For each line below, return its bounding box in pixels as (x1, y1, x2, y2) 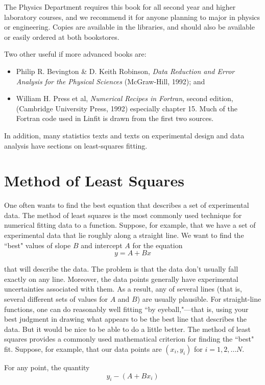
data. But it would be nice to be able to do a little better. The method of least (4, 323, 251, 334)
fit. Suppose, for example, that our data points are (4, 343, 162, 354)
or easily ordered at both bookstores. (4, 31, 119, 42)
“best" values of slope (4, 239, 71, 250)
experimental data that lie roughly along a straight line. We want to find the (4, 230, 244, 240)
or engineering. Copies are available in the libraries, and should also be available (4, 21, 255, 32)
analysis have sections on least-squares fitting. (4, 140, 148, 151)
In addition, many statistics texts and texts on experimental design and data (4, 130, 245, 140)
